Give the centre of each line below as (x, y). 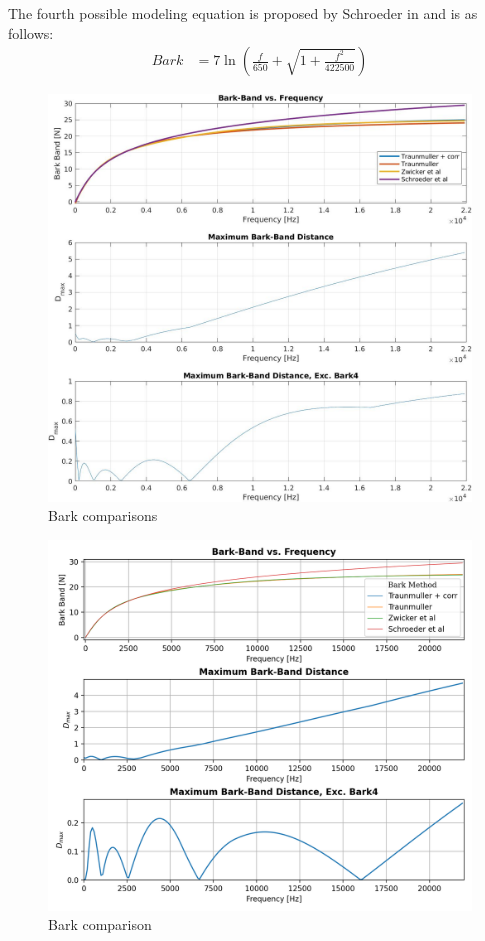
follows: (31, 32)
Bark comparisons (103, 515)
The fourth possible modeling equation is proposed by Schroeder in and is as (243, 13)
